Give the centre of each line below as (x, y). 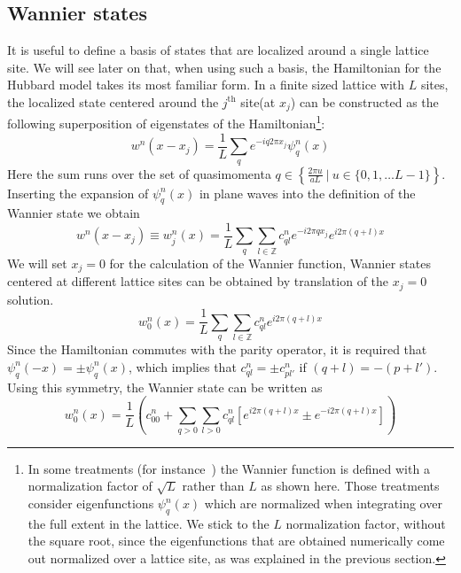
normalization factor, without (366, 523)
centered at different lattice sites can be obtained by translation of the (198, 281)
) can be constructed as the (364, 101)
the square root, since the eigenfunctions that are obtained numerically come (236, 541)
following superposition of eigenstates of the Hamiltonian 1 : (166, 122)
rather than (213, 486)
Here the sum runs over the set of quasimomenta (139, 173)
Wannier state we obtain (74, 213)
